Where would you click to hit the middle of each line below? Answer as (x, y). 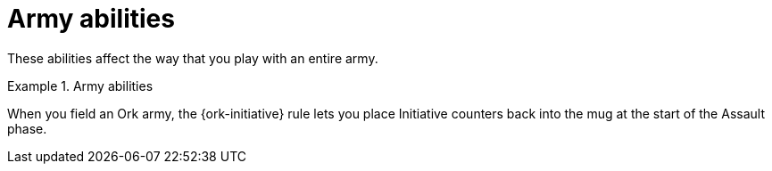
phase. (27, 128)
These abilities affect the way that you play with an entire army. (193, 58)
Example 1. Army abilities (80, 85)
